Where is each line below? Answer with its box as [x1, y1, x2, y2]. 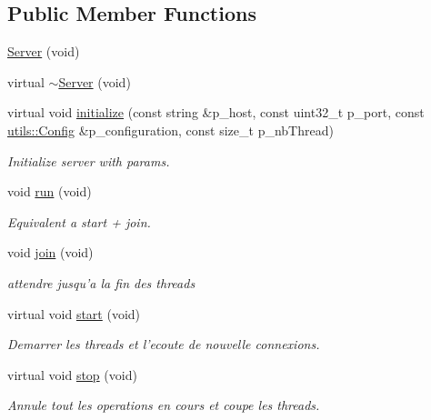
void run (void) [7, 182, 92, 201]
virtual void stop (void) [7, 365, 137, 384]
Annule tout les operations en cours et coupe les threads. [7, 395, 320, 415]
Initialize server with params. [7, 151, 170, 170]
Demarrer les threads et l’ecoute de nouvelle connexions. [7, 335, 320, 354]
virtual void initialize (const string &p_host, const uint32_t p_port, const [7, 103, 425, 122]
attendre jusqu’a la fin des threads [7, 273, 195, 292]
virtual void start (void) [7, 304, 141, 323]
